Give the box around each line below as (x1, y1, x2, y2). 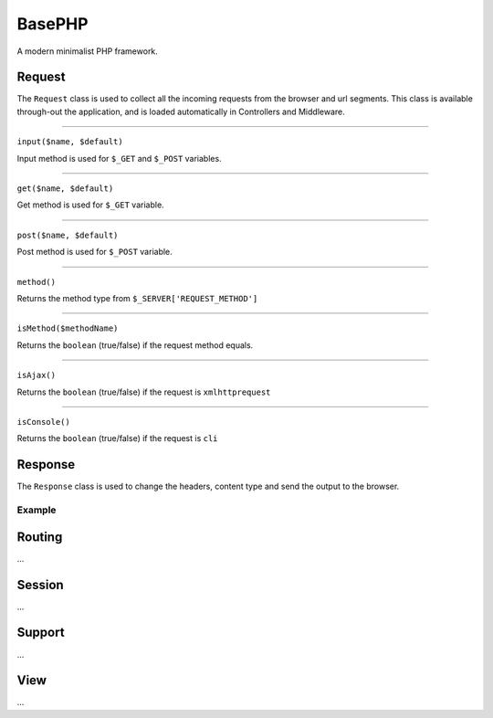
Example (16, 503, 57, 516)
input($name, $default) (16, 137, 123, 147)
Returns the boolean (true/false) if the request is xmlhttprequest (16, 386, 271, 397)
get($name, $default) (16, 184, 114, 194)
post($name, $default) (16, 229, 119, 240)
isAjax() (16, 370, 57, 381)
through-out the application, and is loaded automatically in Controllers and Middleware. (16, 106, 346, 117)
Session (16, 576, 64, 593)
